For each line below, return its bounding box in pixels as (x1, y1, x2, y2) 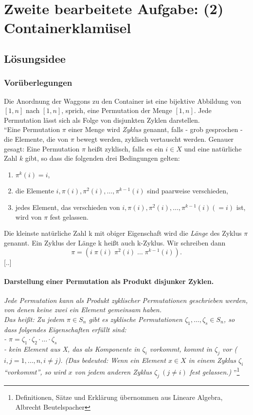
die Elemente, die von (4, 133, 69, 144)
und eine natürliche (184, 143, 242, 153)
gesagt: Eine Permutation (4, 143, 80, 153)
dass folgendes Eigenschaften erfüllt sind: (4, 324, 126, 334)
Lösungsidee (4, 51, 66, 66)
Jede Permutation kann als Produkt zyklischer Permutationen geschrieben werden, (4, 295, 248, 305)
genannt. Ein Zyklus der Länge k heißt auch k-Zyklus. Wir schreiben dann (4, 237, 226, 247)
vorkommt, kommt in (149, 344, 212, 354)
